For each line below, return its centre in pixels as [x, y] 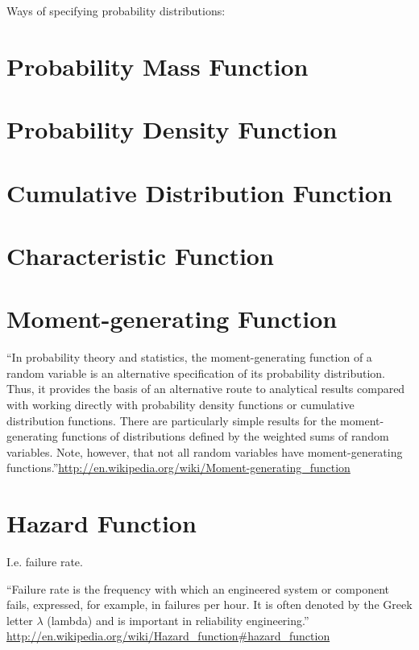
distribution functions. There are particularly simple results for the [172, 420]
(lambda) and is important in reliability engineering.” [178, 620]
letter [20, 620]
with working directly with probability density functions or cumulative [180, 404]
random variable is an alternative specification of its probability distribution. [196, 373]
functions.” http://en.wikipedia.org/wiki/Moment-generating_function [178, 468]
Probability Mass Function [158, 66]
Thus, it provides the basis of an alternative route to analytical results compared [206, 389]
